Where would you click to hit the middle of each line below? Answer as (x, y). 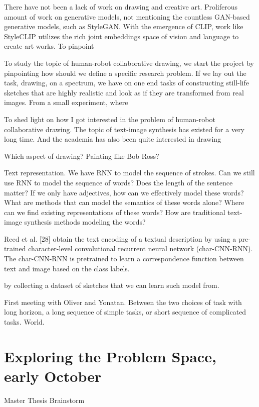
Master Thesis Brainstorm (44, 400)
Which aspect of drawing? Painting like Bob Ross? (82, 156)
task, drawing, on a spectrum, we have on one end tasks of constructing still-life (127, 83)
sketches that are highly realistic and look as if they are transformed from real (124, 92)
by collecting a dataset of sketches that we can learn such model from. (112, 285)
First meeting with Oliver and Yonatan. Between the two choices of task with (123, 302)
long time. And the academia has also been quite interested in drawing (113, 139)
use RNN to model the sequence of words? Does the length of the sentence (118, 182)
